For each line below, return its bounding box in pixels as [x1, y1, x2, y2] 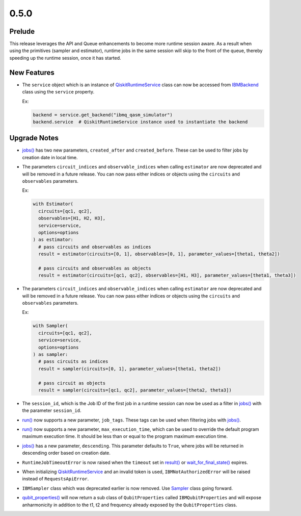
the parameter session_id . [22, 407, 81, 413]
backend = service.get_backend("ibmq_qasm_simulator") [33, 112, 173, 117]
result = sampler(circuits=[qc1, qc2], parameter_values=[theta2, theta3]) [38, 387, 232, 393]
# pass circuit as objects [38, 380, 106, 386]
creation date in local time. [22, 154, 78, 160]
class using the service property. [22, 89, 95, 95]
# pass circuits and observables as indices [38, 244, 151, 250]
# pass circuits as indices [38, 359, 108, 364]
